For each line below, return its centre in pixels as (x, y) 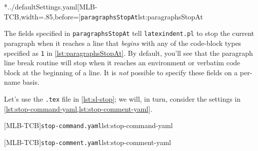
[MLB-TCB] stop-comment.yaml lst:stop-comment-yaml (88, 142)
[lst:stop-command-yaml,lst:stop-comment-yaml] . (78, 108)
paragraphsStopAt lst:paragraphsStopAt (142, 16)
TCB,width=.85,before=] (42, 16)
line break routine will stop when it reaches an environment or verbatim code (122, 63)
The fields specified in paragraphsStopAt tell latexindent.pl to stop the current (129, 33)
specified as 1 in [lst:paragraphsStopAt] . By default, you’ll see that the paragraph (129, 53)
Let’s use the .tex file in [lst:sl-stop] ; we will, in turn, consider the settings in (123, 98)
